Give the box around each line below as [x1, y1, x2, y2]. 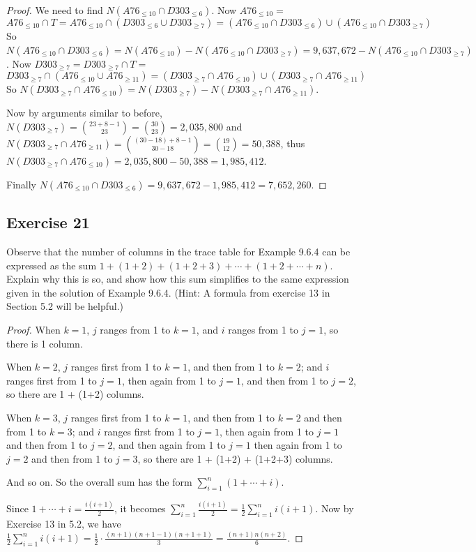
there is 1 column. [6, 336, 83, 350]
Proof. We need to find [6, 3, 103, 17]
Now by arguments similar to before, [6, 105, 162, 120]
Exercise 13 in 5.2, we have [6, 516, 121, 531]
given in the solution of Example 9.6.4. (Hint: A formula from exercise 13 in [6, 285, 330, 299]
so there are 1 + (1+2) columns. [6, 387, 144, 401]
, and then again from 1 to [112, 438, 226, 452]
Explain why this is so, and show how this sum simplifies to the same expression [6, 271, 349, 286]
